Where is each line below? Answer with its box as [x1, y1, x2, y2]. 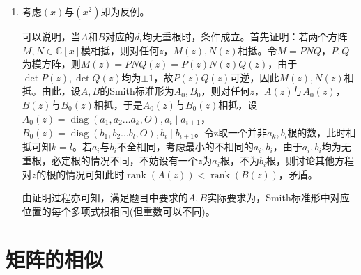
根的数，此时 [287, 125, 346, 140]
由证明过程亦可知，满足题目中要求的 [22, 190, 188, 205]
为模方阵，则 [22, 56, 81, 71]
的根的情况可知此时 [36, 166, 125, 181]
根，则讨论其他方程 [266, 153, 355, 168]
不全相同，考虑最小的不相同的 [116, 139, 254, 154]
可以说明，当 [22, 29, 81, 43]
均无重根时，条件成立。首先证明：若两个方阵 [142, 29, 348, 43]
